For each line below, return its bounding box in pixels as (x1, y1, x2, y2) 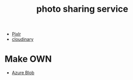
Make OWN (4, 53, 52, 65)
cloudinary (11, 36, 34, 42)
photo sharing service (36, 3, 129, 15)
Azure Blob (11, 70, 35, 76)
